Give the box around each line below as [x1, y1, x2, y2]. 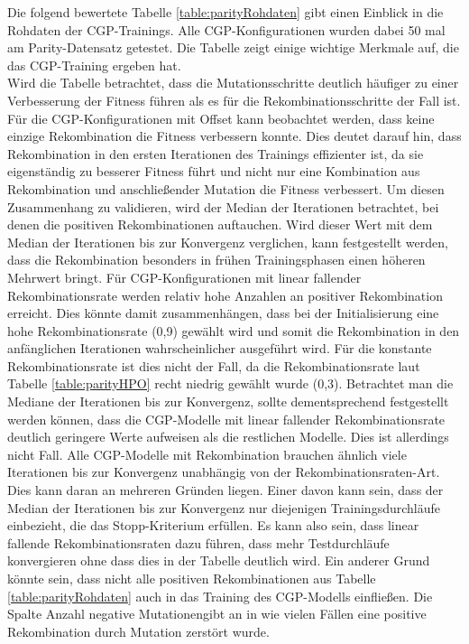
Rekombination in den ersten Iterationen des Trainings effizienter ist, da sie [7, 144, 424, 163]
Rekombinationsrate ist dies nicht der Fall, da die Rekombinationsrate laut [7, 356, 420, 375]
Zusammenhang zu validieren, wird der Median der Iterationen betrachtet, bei [7, 197, 439, 216]
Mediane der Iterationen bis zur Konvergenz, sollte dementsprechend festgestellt [7, 392, 449, 411]
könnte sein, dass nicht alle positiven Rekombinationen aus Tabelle [7, 569, 376, 587]
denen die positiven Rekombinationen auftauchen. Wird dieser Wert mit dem [7, 215, 433, 234]
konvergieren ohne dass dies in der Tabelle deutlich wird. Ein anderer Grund [7, 551, 430, 570]
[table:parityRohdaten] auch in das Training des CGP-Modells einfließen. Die [7, 586, 433, 605]
